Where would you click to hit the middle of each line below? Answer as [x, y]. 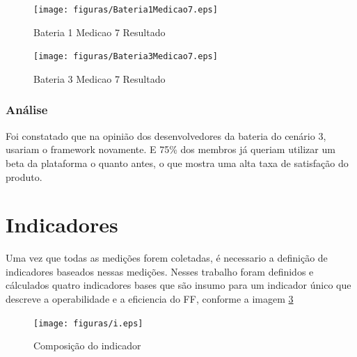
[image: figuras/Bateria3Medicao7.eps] [126, 57]
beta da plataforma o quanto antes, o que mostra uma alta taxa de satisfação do [177, 162]
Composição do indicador [87, 346]
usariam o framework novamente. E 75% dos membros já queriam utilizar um [170, 149]
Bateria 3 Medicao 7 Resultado [100, 78]
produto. [24, 176]
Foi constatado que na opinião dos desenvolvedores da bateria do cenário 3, [166, 135]
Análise [27, 110]
